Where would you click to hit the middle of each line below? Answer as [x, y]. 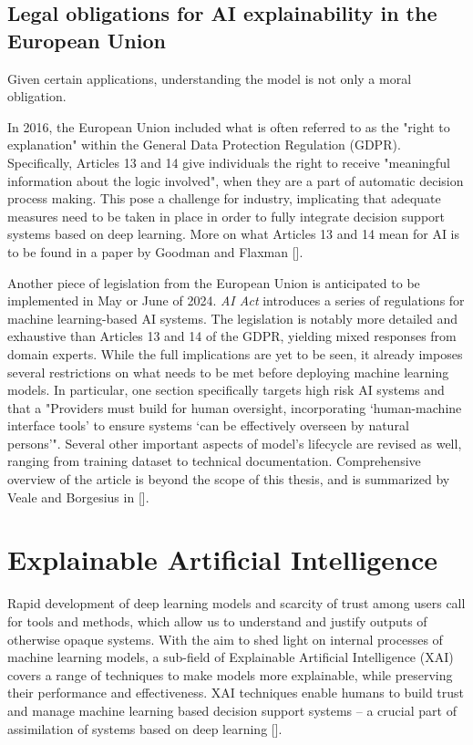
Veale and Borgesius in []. [78, 497]
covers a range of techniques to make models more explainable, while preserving [230, 674]
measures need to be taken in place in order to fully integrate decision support [226, 216]
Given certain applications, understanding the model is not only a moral [210, 78]
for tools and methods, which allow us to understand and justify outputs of [217, 621]
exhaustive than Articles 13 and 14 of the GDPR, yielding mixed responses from [232, 336]
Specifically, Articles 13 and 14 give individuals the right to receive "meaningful [229, 162]
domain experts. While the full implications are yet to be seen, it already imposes [235, 353]
